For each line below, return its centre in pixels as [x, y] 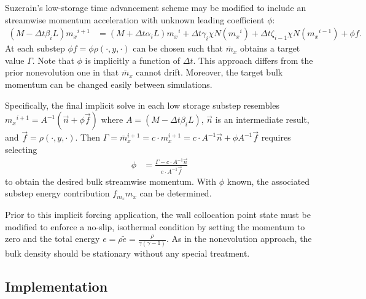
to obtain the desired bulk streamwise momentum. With [111, 181]
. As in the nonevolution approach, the [239, 239]
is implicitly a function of [133, 60]
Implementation [56, 286]
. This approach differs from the [253, 60]
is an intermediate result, [262, 119]
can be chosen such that [178, 48]
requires [276, 137]
